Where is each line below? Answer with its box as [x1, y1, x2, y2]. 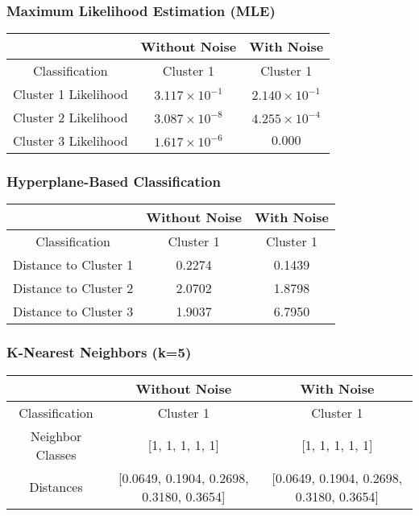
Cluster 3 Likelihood [13, 131, 128, 151]
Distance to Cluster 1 [13, 255, 134, 275]
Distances [29, 477, 83, 497]
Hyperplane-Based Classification [6, 171, 221, 192]
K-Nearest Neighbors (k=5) [6, 342, 192, 362]
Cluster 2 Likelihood [13, 108, 128, 127]
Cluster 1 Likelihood [13, 85, 128, 104]
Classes [35, 444, 77, 464]
